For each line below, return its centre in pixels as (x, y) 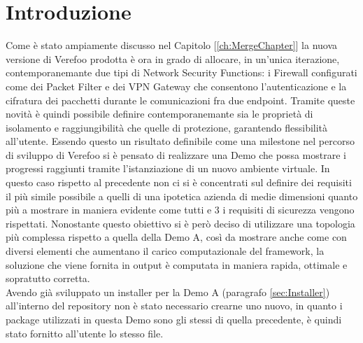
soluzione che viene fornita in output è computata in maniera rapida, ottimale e (177, 264)
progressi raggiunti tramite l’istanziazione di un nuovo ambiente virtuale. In (168, 168)
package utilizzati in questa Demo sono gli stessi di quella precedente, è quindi (174, 319)
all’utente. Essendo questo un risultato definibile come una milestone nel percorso (180, 141)
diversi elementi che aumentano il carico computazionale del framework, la (165, 251)
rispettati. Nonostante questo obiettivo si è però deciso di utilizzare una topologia (180, 223)
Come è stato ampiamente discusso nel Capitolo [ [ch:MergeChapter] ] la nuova (172, 45)
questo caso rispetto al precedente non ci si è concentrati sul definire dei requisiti (179, 182)
